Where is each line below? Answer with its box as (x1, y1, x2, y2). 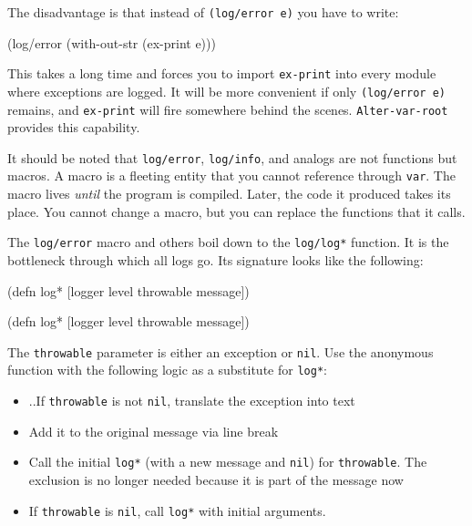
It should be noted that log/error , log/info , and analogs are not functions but (7, 148, 457, 167)
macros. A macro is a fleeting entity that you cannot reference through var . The (7, 166, 456, 185)
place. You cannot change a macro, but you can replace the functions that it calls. (7, 201, 466, 221)
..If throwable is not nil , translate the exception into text (28, 391, 355, 410)
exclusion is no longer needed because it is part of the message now (28, 469, 404, 489)
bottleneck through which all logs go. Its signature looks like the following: (7, 250, 424, 269)
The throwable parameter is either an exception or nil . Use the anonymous (7, 342, 434, 361)
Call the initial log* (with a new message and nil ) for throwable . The (28, 452, 427, 471)
